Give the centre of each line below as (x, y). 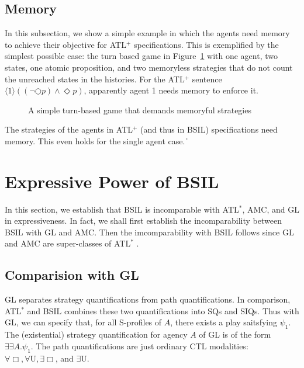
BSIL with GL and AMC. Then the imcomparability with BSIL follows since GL (149, 232)
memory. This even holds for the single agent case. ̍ (96, 140)
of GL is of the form (235, 334)
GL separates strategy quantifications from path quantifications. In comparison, (148, 299)
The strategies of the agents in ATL (69, 129)
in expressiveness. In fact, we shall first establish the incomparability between (143, 221)
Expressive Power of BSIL (112, 181)
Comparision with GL (72, 275)
